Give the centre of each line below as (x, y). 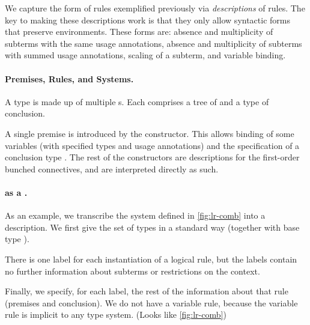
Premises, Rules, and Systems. (69, 78)
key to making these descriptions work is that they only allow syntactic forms (147, 20)
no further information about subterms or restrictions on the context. (132, 271)
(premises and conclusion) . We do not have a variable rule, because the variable (151, 302)
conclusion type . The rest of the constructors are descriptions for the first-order (152, 157)
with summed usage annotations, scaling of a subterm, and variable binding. (145, 55)
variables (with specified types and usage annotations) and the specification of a (152, 145)
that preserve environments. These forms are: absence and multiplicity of (139, 32)
